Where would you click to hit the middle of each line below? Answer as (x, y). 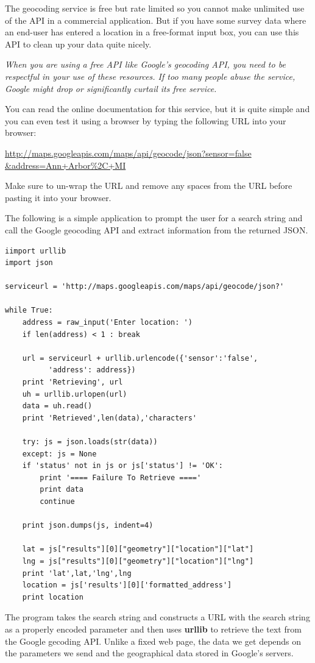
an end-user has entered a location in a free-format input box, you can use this (152, 32)
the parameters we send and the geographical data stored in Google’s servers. (149, 653)
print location (53, 597)
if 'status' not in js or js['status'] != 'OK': (122, 466)
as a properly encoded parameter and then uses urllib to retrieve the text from (153, 629)
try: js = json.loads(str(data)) (90, 442)
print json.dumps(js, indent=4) (88, 526)
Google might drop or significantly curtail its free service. (111, 88)
